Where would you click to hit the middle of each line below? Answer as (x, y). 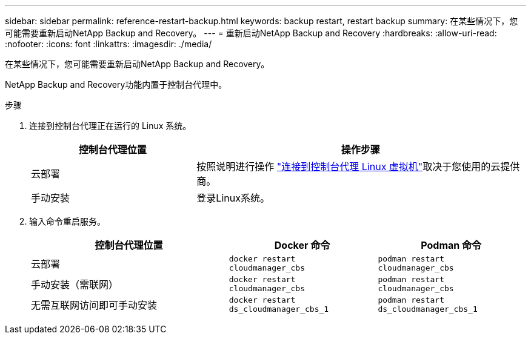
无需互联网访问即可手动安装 (94, 305)
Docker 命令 (302, 245)
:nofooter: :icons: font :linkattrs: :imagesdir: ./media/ (109, 44)
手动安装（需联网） (75, 285)
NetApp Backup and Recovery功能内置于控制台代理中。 (116, 84)
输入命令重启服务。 (67, 221)
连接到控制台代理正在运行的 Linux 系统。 (110, 126)
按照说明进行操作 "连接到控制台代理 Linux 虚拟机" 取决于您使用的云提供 (358, 166)
